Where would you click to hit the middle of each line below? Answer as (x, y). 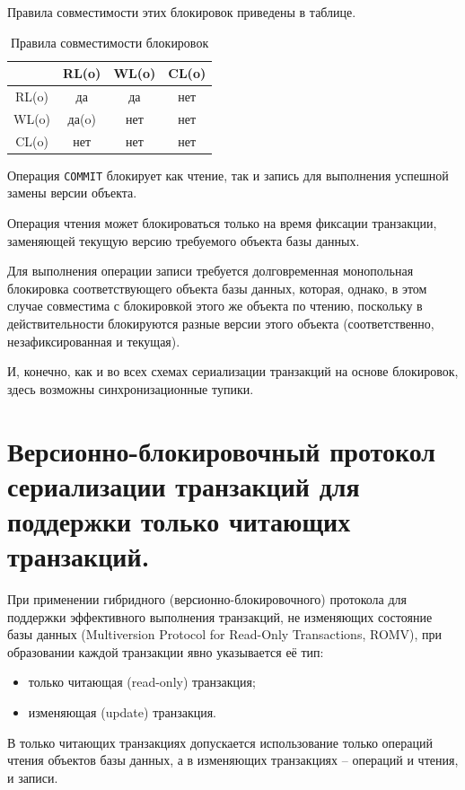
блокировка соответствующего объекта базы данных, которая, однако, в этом (217, 288)
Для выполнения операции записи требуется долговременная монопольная (211, 271)
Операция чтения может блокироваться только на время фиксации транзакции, (222, 223)
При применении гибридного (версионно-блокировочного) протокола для (207, 599)
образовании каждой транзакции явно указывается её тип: (166, 651)
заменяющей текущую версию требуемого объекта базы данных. (184, 240)
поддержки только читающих (179, 520)
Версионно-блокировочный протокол (222, 450)
